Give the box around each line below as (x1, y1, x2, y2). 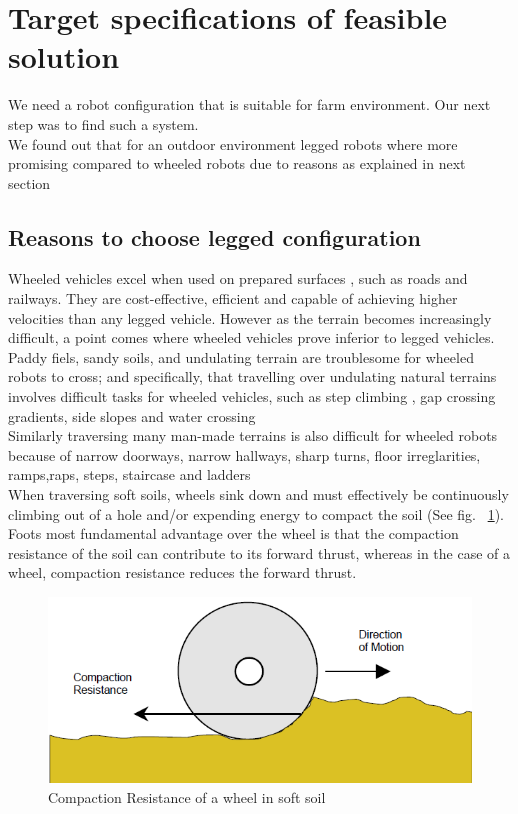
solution (8, 36, 120, 77)
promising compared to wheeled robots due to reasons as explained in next (8, 153, 466, 174)
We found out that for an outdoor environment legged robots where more (8, 133, 458, 154)
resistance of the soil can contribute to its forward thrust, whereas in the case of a (8, 542, 511, 563)
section (8, 172, 51, 193)
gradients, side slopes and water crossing (8, 405, 256, 426)
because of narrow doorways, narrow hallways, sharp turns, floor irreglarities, (8, 444, 481, 465)
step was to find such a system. (8, 113, 199, 134)
